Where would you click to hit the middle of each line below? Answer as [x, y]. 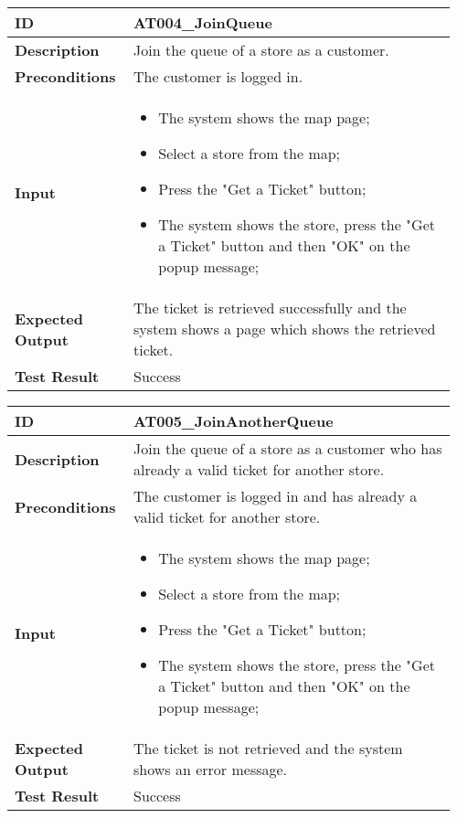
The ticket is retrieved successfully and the [270, 308]
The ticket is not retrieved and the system [268, 748]
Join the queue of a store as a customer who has [288, 448]
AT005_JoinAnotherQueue [234, 421]
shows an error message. [211, 769]
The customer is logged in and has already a [276, 496]
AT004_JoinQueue [203, 22]
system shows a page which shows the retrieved [285, 329]
